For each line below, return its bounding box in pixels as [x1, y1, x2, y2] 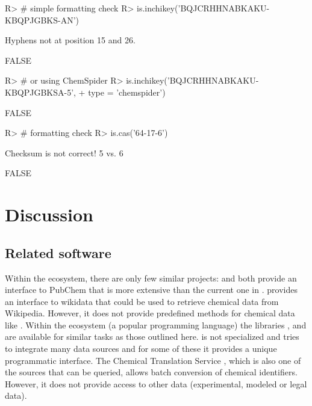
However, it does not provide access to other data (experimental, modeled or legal [5, 377, 307, 390]
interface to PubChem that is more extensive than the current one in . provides [5, 283, 298, 296]
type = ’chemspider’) [88, 85, 166, 98]
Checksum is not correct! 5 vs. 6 [5, 146, 123, 159]
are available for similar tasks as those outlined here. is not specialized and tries [5, 330, 299, 343]
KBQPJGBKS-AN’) [5, 13, 80, 26]
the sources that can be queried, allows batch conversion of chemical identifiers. [5, 366, 298, 378]
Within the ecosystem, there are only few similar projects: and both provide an [5, 271, 297, 284]
